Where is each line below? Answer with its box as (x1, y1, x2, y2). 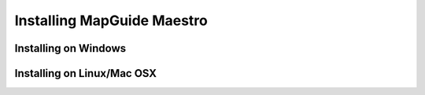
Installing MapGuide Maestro (14, 12, 208, 29)
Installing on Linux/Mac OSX (14, 67, 157, 80)
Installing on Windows (14, 42, 127, 55)
